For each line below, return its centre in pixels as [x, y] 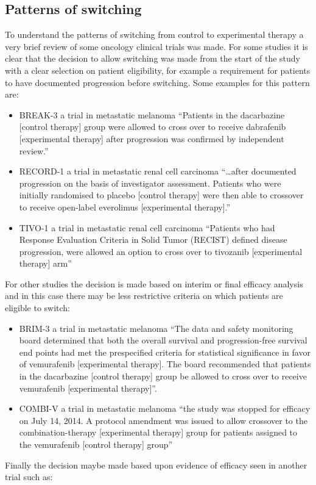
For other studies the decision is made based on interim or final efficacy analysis [154, 283]
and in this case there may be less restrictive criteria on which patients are [144, 296]
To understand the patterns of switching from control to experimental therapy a [154, 34]
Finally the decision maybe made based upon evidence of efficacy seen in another [156, 465]
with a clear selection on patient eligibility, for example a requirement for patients [158, 70]
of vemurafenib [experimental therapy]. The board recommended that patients [165, 364]
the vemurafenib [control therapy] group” [96, 444]
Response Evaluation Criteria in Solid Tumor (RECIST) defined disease [153, 239]
